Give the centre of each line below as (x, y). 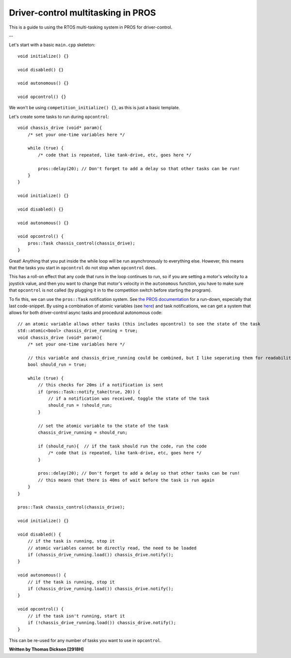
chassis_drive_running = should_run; (83, 433)
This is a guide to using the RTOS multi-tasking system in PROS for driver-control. (91, 27)
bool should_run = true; (57, 365)
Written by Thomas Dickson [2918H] (46, 649)
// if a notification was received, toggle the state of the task (129, 399)
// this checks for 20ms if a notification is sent (101, 385)
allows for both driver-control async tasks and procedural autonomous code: (86, 313)
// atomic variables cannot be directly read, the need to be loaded (112, 548)
